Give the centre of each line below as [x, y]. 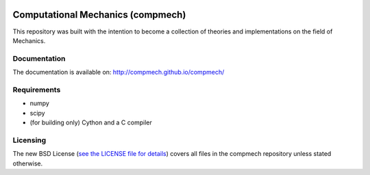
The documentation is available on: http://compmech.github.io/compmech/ [119, 72]
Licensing [29, 140]
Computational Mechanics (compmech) [99, 15]
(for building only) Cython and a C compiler [91, 122]
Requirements [37, 90]
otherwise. [28, 163]
